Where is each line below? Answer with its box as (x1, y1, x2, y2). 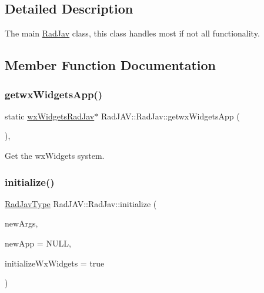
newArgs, (5, 217, 38, 229)
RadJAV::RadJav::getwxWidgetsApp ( (101, 109, 240, 122)
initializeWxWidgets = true (5, 257, 105, 269)
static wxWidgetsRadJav (5, 109, 95, 122)
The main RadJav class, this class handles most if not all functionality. (5, 27, 260, 39)
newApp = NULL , (5, 237, 71, 249)
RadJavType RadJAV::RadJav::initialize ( (5, 197, 157, 209)
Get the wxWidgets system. (5, 149, 105, 161)
